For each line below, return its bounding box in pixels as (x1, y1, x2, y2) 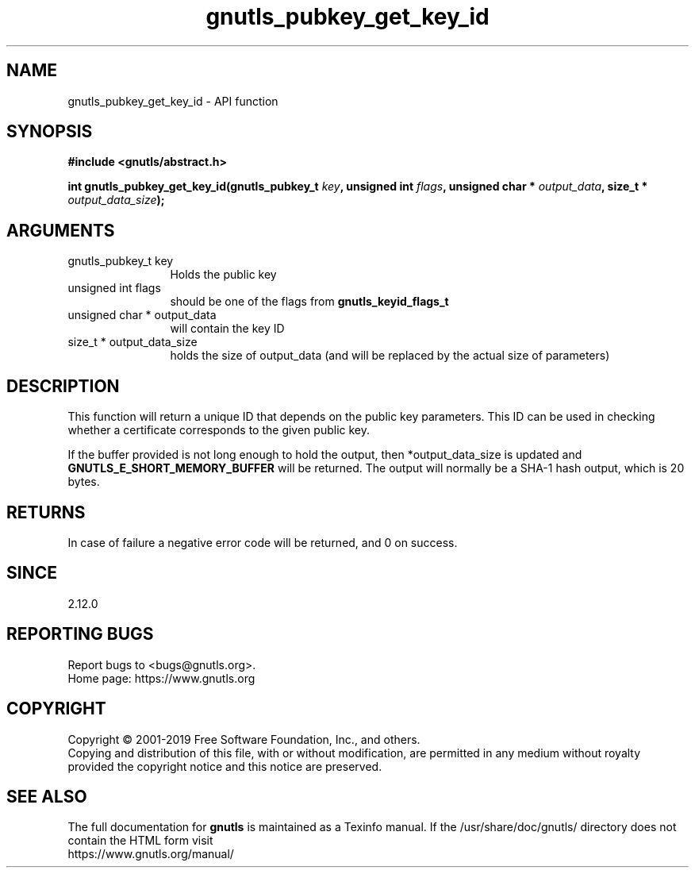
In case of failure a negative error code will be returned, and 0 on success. (67, 535, 458, 549)
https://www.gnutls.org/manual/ (67, 847, 234, 861)
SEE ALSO (6, 786, 87, 807)
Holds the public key (170, 268, 277, 282)
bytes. (67, 475, 100, 489)
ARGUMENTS (6, 220, 115, 241)
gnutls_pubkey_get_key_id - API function (67, 94, 278, 108)
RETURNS (6, 502, 86, 522)
